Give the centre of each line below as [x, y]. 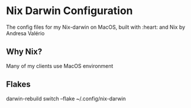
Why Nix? [24, 52]
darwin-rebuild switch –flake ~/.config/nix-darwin [66, 99]
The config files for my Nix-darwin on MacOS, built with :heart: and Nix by [96, 27]
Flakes [19, 84]
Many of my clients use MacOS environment [60, 66]
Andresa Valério [26, 33]
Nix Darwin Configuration [70, 11]
